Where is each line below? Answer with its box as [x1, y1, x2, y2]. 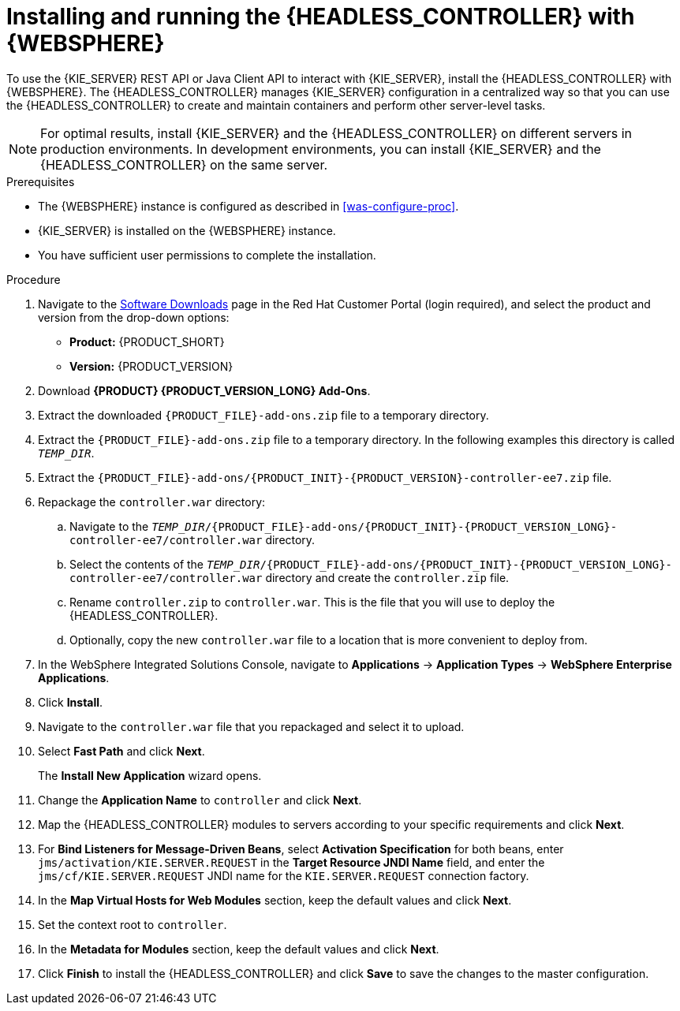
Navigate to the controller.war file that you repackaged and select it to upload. [38, 719, 465, 733]
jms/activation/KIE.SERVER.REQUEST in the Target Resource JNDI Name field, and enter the [38, 855, 545, 869]
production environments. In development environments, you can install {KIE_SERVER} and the [40, 140, 601, 157]
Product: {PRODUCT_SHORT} [69, 334, 225, 349]
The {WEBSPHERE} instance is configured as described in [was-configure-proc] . [38, 199, 459, 213]
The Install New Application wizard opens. [38, 768, 262, 782]
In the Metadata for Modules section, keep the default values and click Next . [38, 942, 439, 956]
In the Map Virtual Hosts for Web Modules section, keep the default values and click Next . [38, 893, 512, 907]
